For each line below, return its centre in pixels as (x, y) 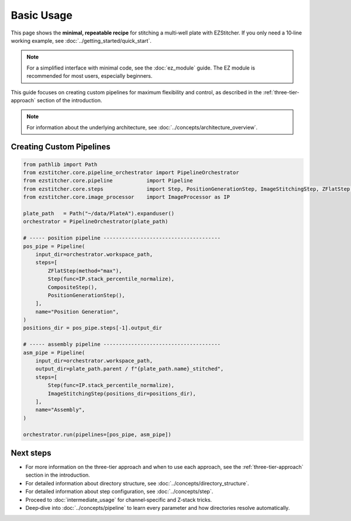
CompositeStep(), (73, 287)
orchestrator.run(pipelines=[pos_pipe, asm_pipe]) (97, 434)
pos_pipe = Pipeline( (54, 246)
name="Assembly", (60, 410)
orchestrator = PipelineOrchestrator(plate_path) (96, 222)
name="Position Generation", (77, 312)
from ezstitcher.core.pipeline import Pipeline (108, 181)
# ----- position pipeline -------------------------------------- (122, 238)
